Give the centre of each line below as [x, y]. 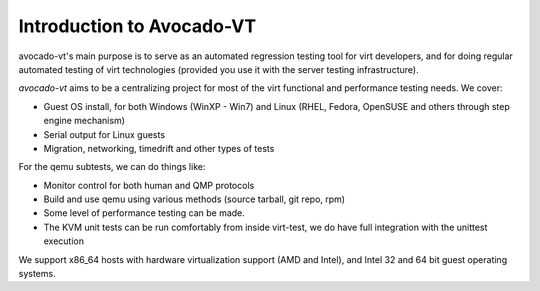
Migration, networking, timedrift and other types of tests [159, 148]
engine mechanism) [84, 121]
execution [64, 241]
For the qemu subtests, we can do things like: [112, 167]
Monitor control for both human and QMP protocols [149, 185]
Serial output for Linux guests [104, 134]
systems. [37, 274]
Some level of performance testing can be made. [144, 213]
